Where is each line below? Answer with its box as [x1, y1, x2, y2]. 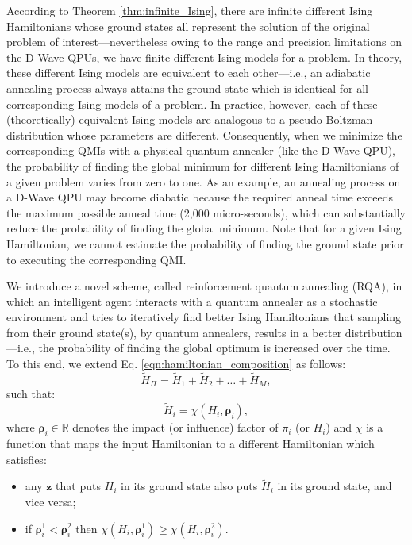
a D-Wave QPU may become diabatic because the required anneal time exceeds [6, 189, 394, 205]
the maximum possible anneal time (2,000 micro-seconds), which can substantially [6, 204, 406, 221]
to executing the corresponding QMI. [6, 251, 187, 267]
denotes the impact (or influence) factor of [72, 419, 279, 436]
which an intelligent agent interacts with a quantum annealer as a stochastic [6, 293, 378, 309]
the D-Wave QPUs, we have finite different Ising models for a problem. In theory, [6, 48, 402, 65]
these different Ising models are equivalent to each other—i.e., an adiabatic [6, 64, 371, 81]
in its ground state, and [277, 478, 392, 494]
